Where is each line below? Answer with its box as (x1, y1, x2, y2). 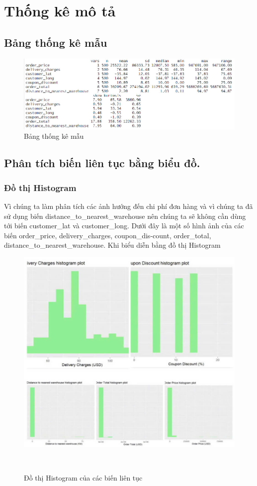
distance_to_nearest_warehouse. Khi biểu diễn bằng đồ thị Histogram (4, 240, 221, 250)
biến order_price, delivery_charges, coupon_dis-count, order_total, (4, 230, 211, 240)
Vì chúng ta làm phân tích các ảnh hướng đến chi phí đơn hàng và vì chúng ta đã (4, 200, 253, 211)
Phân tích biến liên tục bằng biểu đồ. (4, 155, 200, 171)
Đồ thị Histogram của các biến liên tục (24, 473, 143, 483)
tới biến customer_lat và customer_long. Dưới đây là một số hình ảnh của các (4, 220, 244, 231)
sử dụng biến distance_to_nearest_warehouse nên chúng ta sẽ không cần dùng (4, 210, 246, 221)
